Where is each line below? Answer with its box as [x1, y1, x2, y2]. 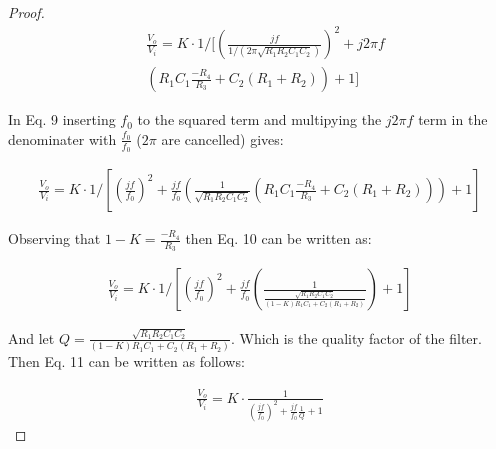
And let [8, 327, 55, 348]
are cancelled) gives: [161, 128, 284, 149]
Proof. [8, 2, 45, 22]
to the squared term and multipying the [137, 109, 382, 130]
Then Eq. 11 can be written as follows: [8, 351, 245, 372]
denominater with [8, 128, 117, 149]
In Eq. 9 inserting [8, 109, 116, 130]
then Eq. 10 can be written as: [185, 228, 372, 249]
